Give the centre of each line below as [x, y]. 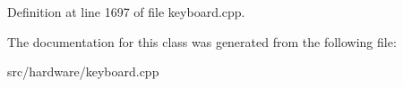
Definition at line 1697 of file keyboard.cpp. [126, 12]
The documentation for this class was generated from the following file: [202, 41]
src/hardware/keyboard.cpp [83, 71]
